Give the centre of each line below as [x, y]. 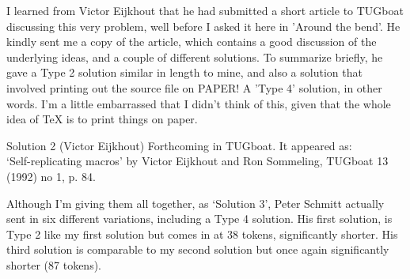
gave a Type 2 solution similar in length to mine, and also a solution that [184, 72]
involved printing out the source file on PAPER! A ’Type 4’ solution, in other [194, 87]
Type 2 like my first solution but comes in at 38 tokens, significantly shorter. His [202, 234]
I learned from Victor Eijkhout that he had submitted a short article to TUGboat [205, 10]
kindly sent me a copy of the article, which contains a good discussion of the [192, 41]
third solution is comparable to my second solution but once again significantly [198, 249]
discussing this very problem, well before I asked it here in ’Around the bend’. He [203, 26]
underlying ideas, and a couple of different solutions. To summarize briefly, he [195, 57]
